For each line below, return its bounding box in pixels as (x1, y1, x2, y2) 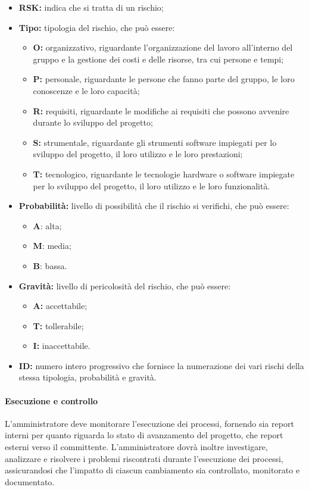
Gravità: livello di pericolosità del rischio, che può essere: (18, 279, 231, 292)
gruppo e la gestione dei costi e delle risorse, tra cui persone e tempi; (33, 52, 284, 65)
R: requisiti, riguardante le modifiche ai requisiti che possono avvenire (33, 104, 289, 117)
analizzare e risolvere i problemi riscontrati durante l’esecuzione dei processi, (5, 452, 283, 464)
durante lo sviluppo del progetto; (33, 116, 153, 129)
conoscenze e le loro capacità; (33, 84, 140, 96)
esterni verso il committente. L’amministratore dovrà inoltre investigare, (5, 441, 268, 453)
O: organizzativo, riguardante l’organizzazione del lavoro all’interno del (33, 41, 293, 54)
